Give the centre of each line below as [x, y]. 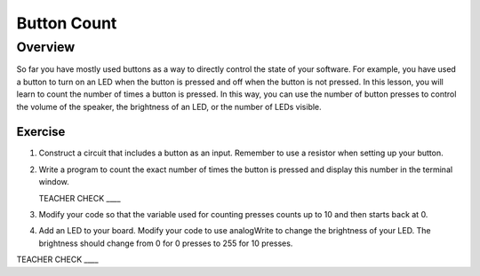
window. [54, 182]
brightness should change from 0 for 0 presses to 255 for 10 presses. [166, 243]
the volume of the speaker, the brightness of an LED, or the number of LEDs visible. [169, 106]
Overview [46, 47]
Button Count [67, 23]
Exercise [41, 132]
